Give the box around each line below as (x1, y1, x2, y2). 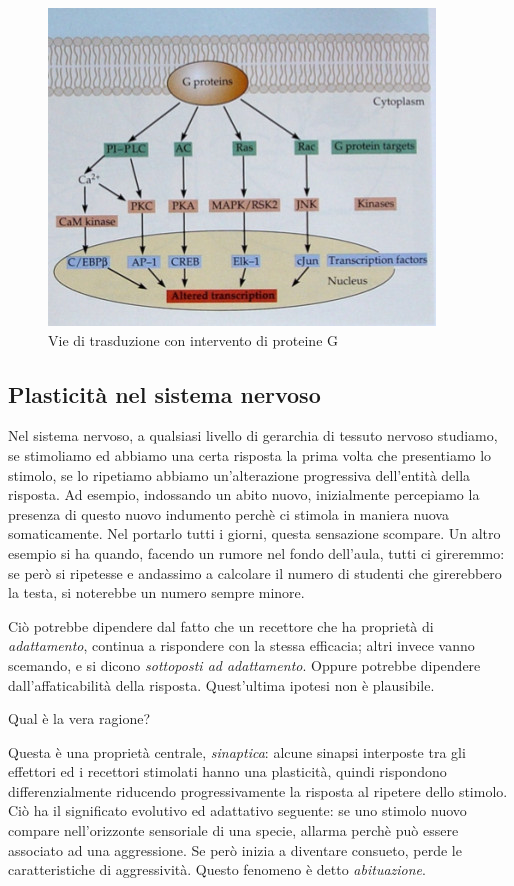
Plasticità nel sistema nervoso (8, 378, 321, 409)
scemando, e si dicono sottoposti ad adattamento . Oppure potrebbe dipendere (8, 654, 481, 675)
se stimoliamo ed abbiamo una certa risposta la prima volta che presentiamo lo (8, 444, 492, 465)
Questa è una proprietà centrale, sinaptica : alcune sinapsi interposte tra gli (8, 741, 466, 762)
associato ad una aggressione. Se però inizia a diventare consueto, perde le (8, 839, 462, 860)
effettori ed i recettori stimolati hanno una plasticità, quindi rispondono (8, 761, 447, 782)
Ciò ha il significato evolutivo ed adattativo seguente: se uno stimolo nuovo (8, 800, 467, 821)
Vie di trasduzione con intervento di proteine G (48, 329, 339, 350)
